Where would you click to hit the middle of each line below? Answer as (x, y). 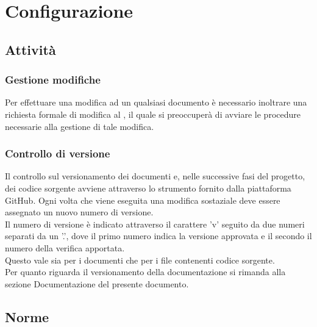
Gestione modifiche (53, 80)
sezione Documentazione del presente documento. (97, 283)
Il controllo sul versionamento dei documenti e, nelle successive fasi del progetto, (155, 176)
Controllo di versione (58, 153)
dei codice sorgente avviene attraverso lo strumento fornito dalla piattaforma (148, 188)
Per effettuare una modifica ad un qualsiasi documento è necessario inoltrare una (156, 102)
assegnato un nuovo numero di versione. (79, 212)
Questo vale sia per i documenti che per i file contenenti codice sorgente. (140, 260)
